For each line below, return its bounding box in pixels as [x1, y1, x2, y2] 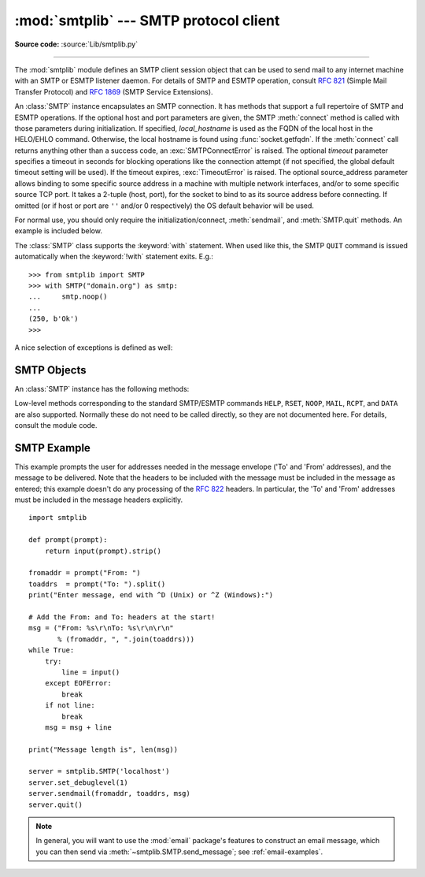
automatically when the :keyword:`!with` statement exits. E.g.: [14, 252, 214, 262]
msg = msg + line [44, 723, 112, 732]
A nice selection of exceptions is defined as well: [14, 343, 173, 352]
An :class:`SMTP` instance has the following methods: [14, 384, 190, 393]
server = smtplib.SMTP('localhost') [28, 767, 170, 776]
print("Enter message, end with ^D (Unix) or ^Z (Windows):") [28, 591, 274, 600]
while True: [28, 646, 75, 655]
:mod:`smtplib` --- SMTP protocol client [14, 12, 280, 29]
